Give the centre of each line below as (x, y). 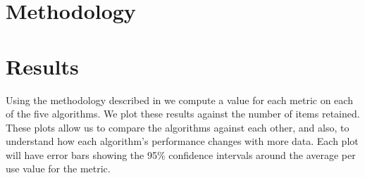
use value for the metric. (58, 169)
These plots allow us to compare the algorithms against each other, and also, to (178, 127)
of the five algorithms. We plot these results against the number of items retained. (183, 114)
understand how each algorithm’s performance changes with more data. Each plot (182, 141)
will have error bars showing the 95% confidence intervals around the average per (181, 154)
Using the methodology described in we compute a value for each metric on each (179, 100)
